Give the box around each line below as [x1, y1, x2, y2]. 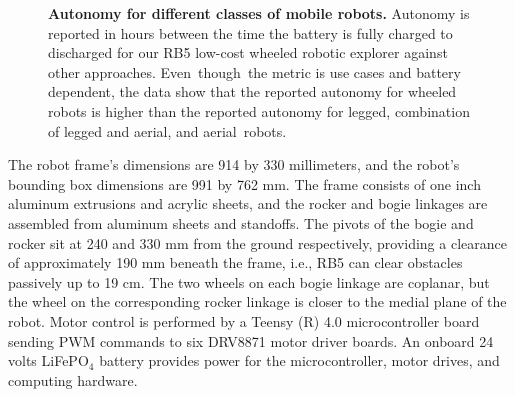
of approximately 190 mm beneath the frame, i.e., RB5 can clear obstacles [8, 252, 463, 273]
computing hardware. [8, 369, 138, 390]
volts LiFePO [8, 350, 89, 371]
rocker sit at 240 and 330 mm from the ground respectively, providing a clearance [8, 232, 507, 253]
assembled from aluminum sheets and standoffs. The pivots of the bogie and [8, 212, 474, 233]
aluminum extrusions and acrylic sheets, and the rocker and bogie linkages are [8, 193, 488, 214]
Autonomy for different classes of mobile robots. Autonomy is [48, 3, 470, 23]
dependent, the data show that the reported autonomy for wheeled [48, 81, 457, 102]
